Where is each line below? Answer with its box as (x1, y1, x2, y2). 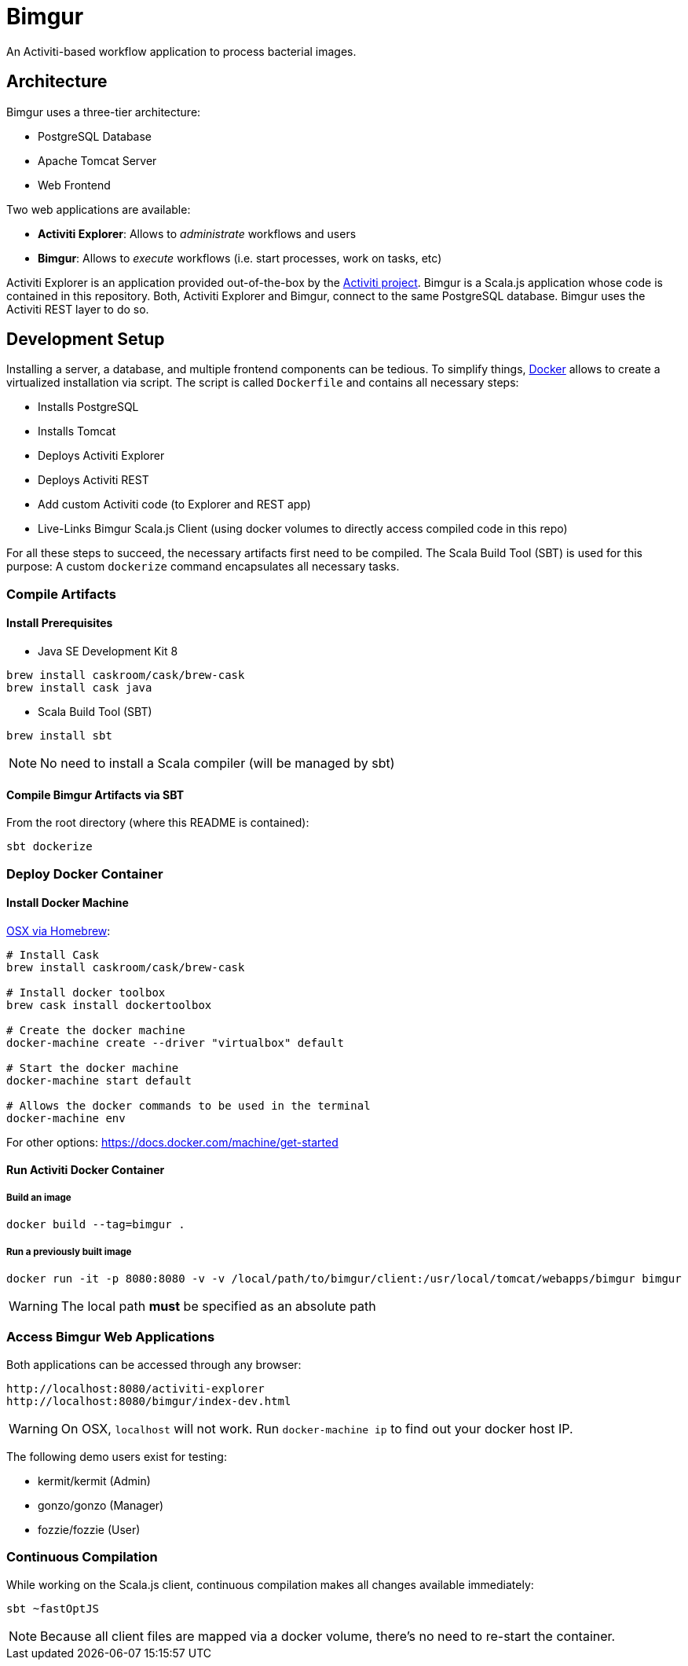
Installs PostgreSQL (38, 400, 139, 414)
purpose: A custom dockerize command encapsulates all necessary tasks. (6, 560, 400, 574)
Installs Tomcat (38, 424, 116, 439)
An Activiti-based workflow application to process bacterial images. (6, 44, 357, 58)
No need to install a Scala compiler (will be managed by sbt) (40, 755, 395, 772)
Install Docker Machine (6, 896, 129, 910)
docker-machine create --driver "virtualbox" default (6, 1036, 344, 1049)
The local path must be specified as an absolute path (60, 1298, 376, 1315)
